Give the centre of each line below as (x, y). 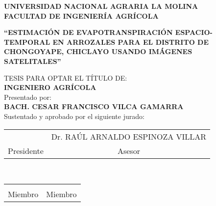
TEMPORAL (27, 42)
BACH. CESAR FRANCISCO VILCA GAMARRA (94, 106)
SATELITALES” (33, 61)
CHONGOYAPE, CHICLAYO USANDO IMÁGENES (98, 51)
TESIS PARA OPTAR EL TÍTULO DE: (66, 77)
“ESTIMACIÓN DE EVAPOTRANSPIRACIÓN (88, 32)
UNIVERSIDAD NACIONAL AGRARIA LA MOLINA (101, 6)
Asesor (129, 150)
